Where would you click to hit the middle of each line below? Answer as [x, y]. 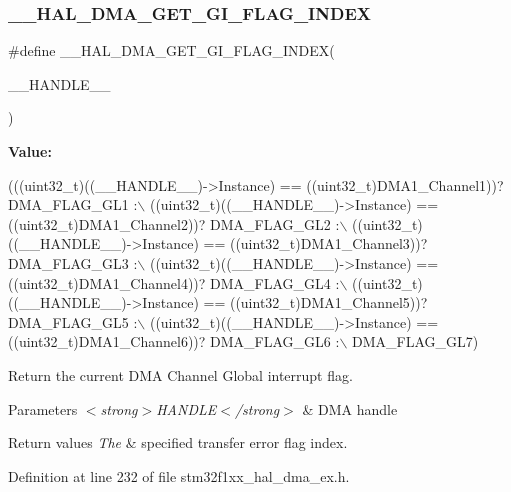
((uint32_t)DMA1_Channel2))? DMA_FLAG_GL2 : [174, 223]
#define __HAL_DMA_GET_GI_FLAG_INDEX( [171, 50]
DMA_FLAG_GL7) [415, 341]
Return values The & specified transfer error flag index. [178, 442]
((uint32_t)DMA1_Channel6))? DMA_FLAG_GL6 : [174, 341]
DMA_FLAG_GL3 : [73, 262]
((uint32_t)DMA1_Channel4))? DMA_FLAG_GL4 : [174, 282]
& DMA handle [350, 408]
